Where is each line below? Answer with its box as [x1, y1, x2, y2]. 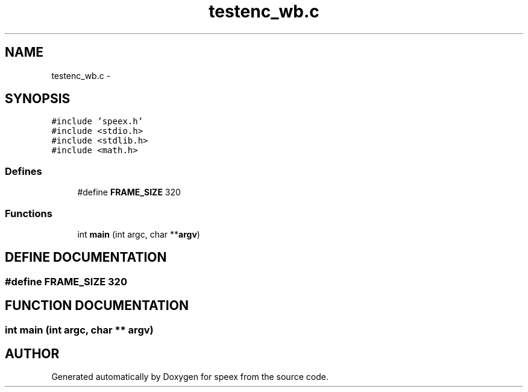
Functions [5, 207, 52, 220]
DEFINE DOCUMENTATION [5, 250, 167, 265]
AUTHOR [5, 346, 60, 362]
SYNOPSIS [5, 91, 71, 107]
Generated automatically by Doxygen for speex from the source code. [51, 371, 328, 382]
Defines [5, 165, 42, 177]
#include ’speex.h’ [51, 116, 143, 127]
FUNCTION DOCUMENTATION [5, 298, 189, 314]
